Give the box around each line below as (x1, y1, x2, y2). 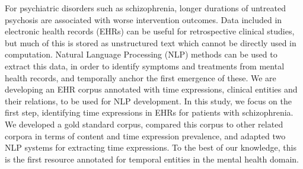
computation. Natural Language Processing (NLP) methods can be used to (5, 48, 278, 60)
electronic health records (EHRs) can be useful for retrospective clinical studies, (5, 25, 295, 37)
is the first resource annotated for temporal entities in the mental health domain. (5, 152, 299, 165)
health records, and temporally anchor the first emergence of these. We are (5, 71, 276, 84)
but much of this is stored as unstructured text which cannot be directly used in (5, 36, 296, 49)
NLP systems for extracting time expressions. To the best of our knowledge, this (5, 141, 296, 154)
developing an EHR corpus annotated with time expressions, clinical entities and (5, 83, 298, 95)
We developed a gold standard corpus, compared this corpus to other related (5, 117, 283, 130)
